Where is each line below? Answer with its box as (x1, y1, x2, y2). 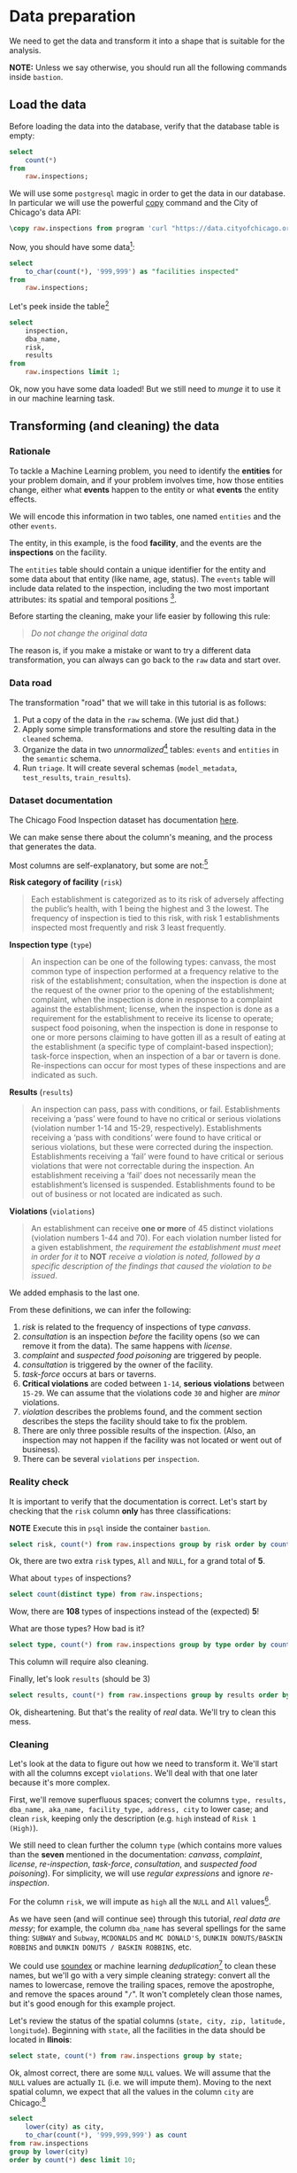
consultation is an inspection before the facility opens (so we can (21, 1332, 261, 1342)
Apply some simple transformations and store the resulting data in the (21, 723, 277, 734)
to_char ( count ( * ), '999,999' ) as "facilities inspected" (25, 267, 240, 276)
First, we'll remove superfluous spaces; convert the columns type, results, (9, 1794, 287, 1805)
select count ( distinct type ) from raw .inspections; (9, 1590, 203, 1599)
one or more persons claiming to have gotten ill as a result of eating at (30, 1032, 286, 1043)
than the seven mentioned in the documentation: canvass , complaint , (9, 1849, 263, 1860)
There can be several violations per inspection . (21, 1454, 200, 1465)
